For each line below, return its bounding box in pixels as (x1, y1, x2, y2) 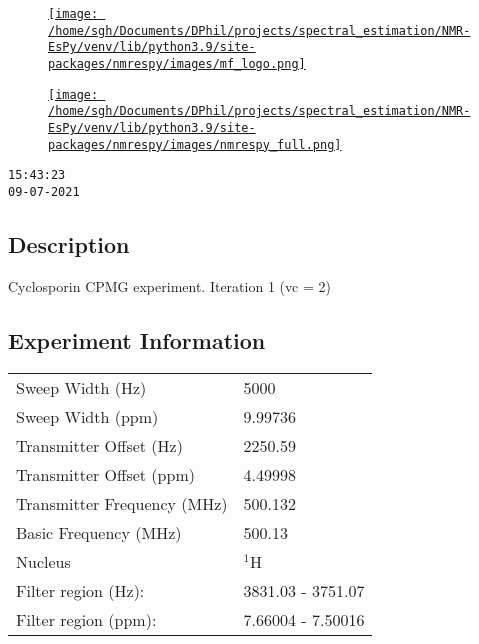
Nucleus (16, 549, 71, 573)
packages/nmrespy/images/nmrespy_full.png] (48, 137, 342, 152)
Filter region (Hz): (16, 578, 145, 602)
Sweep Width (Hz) (16, 375, 147, 399)
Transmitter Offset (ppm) (16, 462, 195, 486)
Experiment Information (8, 324, 266, 355)
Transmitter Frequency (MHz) (16, 491, 228, 515)
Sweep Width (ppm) (16, 404, 159, 428)
